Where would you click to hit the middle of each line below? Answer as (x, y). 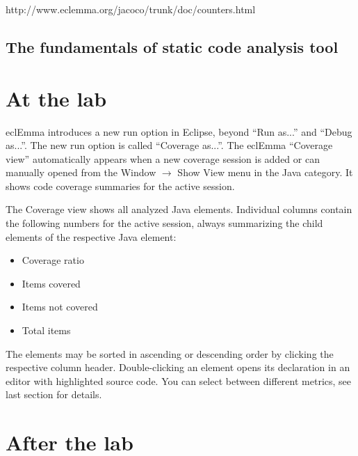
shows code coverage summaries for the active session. (120, 186)
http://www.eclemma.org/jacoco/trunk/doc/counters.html (131, 9)
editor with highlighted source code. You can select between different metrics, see (179, 380)
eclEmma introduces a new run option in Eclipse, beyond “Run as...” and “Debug (179, 131)
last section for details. (54, 394)
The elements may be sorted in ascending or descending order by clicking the (170, 353)
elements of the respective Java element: (91, 236)
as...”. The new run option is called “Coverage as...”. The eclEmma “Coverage (169, 145)
